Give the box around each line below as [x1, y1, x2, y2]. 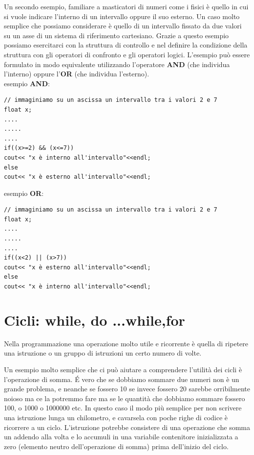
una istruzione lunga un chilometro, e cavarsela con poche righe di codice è [4, 412, 228, 422]
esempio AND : [4, 78, 50, 88]
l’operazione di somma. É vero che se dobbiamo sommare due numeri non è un [4, 374, 239, 384]
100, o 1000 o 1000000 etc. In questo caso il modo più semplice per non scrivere [4, 403, 242, 413]
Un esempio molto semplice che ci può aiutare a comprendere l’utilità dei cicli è [4, 364, 242, 374]
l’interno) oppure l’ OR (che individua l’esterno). [4, 69, 149, 79]
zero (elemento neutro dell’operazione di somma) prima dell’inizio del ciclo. [4, 441, 229, 451]
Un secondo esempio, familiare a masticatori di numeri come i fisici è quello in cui [4, 1, 249, 11]
